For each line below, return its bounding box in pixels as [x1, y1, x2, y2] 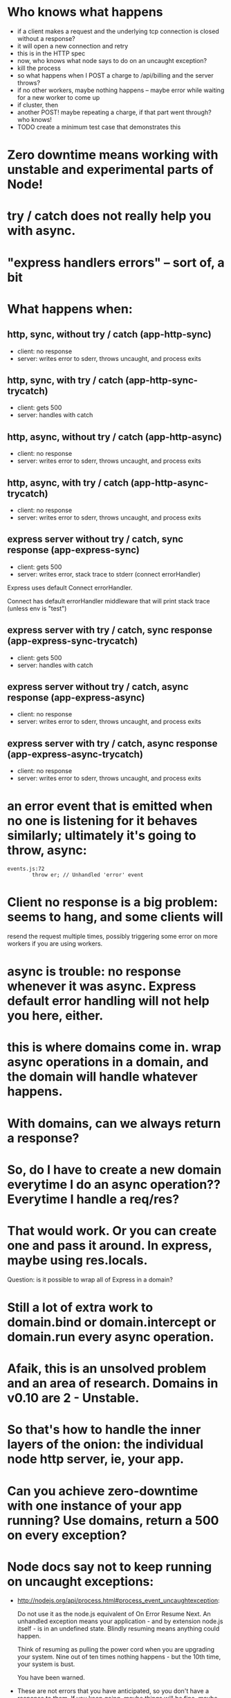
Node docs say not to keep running [7, 1559, 212, 1575]
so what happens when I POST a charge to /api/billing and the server [17, 71, 214, 80]
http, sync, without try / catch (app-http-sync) [7, 328, 212, 340]
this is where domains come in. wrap [7, 1040, 221, 1055]
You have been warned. [17, 1674, 85, 1682]
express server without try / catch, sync [7, 533, 184, 545]
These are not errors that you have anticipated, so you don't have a [17, 1687, 210, 1695]
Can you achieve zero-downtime [7, 1483, 198, 1498]
